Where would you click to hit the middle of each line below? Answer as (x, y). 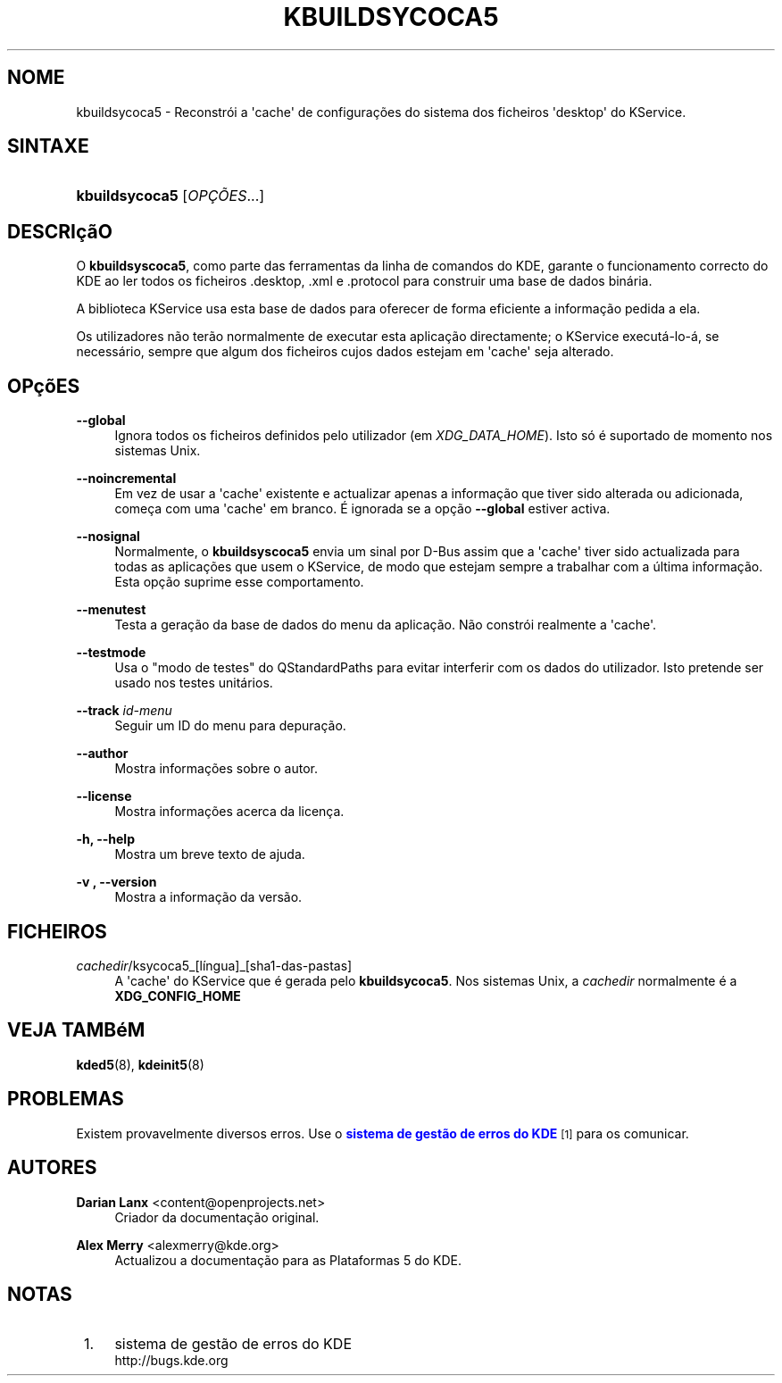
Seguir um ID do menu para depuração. (230, 726)
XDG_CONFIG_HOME (178, 996)
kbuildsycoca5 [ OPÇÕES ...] (171, 196)
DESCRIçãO (60, 231)
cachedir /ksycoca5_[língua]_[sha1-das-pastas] (214, 965)
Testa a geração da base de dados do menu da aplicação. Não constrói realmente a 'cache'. (385, 625)
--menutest (111, 610)
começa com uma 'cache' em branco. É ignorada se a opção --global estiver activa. (362, 509)
